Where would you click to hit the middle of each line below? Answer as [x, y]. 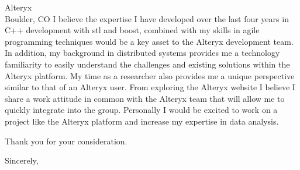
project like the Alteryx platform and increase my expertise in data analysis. [142, 121]
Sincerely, [22, 160]
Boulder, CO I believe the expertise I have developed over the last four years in [147, 18]
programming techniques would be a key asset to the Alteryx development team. [149, 41]
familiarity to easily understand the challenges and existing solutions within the [147, 64]
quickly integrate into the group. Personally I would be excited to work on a [141, 110]
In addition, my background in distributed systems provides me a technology [142, 53]
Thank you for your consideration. [66, 141]
